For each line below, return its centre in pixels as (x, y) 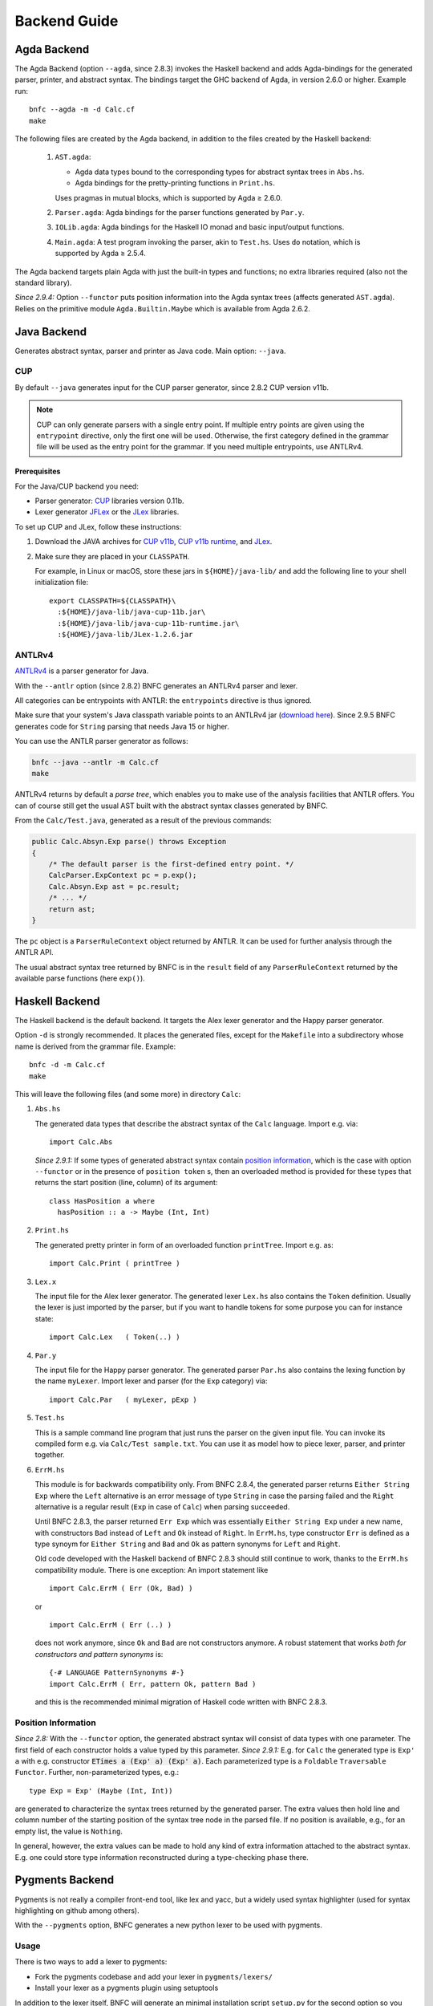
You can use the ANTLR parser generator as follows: (101, 741)
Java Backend (51, 332)
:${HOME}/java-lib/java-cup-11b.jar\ (132, 612)
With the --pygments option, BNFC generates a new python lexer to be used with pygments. (168, 1925)
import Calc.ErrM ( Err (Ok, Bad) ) (121, 1588)
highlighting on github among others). (77, 1911)
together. (50, 1455)
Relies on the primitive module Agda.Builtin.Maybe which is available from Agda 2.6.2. (162, 308)
